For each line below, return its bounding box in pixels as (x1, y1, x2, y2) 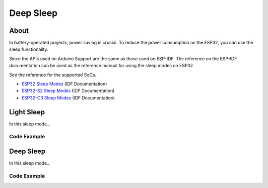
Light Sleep (9, 107, 45, 116)
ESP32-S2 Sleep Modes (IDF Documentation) (21, 88, 115, 94)
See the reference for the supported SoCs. (9, 72, 97, 78)
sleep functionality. (9, 46, 48, 52)
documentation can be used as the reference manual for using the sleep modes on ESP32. (9, 63, 195, 69)
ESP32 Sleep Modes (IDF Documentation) (21, 81, 107, 87)
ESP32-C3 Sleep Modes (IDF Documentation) (21, 94, 115, 100)
